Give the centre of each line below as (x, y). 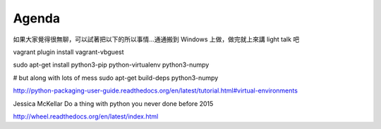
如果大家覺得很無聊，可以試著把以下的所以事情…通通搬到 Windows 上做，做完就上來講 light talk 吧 (156, 39)
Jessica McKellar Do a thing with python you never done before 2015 (113, 103)
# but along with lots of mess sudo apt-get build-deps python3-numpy (116, 78)
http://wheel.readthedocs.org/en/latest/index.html (86, 116)
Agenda (36, 18)
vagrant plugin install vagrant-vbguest (68, 52)
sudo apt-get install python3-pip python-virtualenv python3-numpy (111, 65)
